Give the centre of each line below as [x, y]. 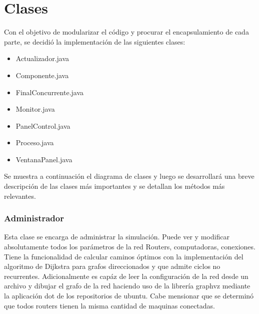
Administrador [34, 218]
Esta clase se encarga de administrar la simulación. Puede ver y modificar [117, 237]
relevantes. [20, 196]
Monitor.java [35, 109]
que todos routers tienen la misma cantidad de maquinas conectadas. [110, 305]
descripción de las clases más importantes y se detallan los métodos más [114, 186]
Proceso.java [35, 142]
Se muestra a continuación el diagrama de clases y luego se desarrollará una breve [129, 176]
